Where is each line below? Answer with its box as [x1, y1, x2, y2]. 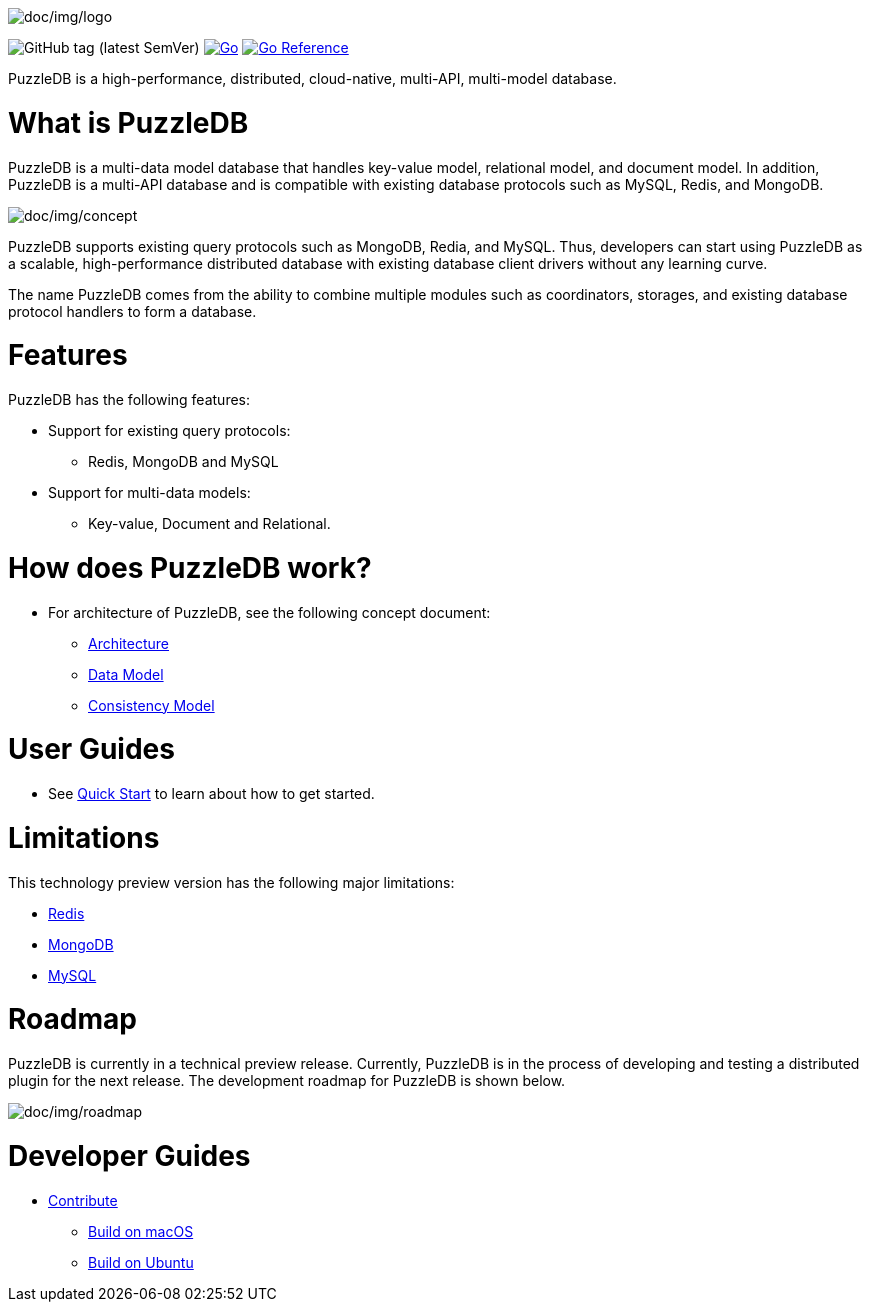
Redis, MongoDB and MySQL [88, 453, 279, 470]
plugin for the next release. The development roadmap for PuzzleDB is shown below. [8, 1072, 566, 1089]
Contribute [48, 1191, 118, 1209]
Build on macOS [88, 1222, 194, 1240]
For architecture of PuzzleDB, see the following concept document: [48, 603, 491, 621]
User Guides [8, 732, 175, 767]
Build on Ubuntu [88, 1253, 194, 1271]
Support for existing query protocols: [48, 422, 291, 439]
